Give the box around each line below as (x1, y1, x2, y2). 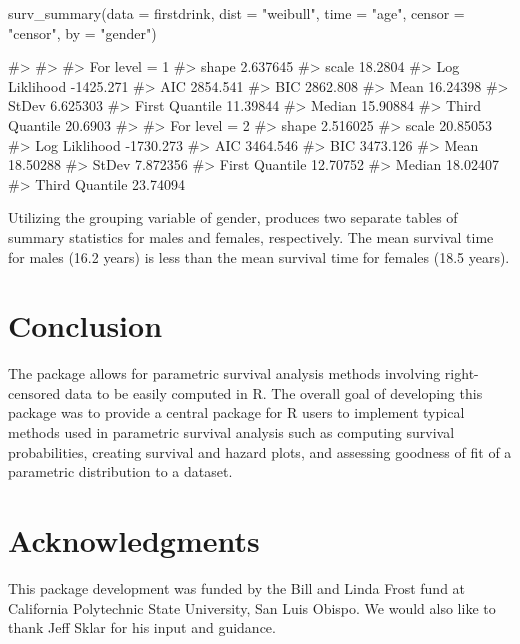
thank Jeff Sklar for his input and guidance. (8, 617, 276, 638)
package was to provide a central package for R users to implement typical (8, 402, 465, 423)
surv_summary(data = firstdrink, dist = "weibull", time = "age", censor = (8, 3, 465, 23)
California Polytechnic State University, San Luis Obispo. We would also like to (8, 597, 496, 618)
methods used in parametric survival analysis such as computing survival (8, 422, 455, 443)
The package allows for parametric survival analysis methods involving (8, 363, 441, 384)
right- (444, 363, 479, 384)
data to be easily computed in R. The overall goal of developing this (64, 382, 483, 403)
